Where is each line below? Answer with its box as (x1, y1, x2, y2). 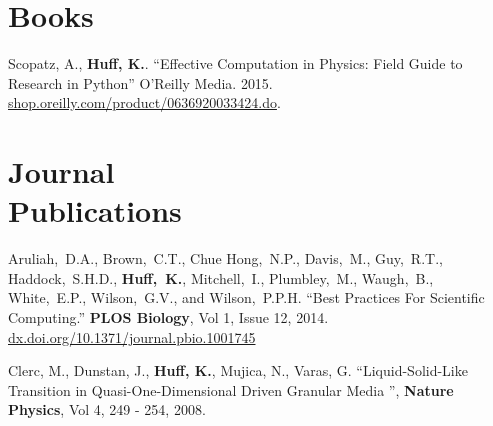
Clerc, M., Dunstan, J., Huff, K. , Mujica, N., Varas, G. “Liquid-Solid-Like (8, 360, 468, 381)
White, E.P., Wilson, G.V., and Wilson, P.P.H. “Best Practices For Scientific (8, 287, 485, 308)
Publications (8, 190, 182, 231)
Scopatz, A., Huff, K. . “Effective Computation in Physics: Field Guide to (8, 53, 463, 74)
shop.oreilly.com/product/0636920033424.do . (8, 92, 281, 113)
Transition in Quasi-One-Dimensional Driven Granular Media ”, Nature (8, 379, 454, 400)
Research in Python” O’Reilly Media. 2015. (8, 72, 273, 93)
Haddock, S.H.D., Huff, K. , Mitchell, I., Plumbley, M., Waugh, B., (8, 267, 434, 288)
